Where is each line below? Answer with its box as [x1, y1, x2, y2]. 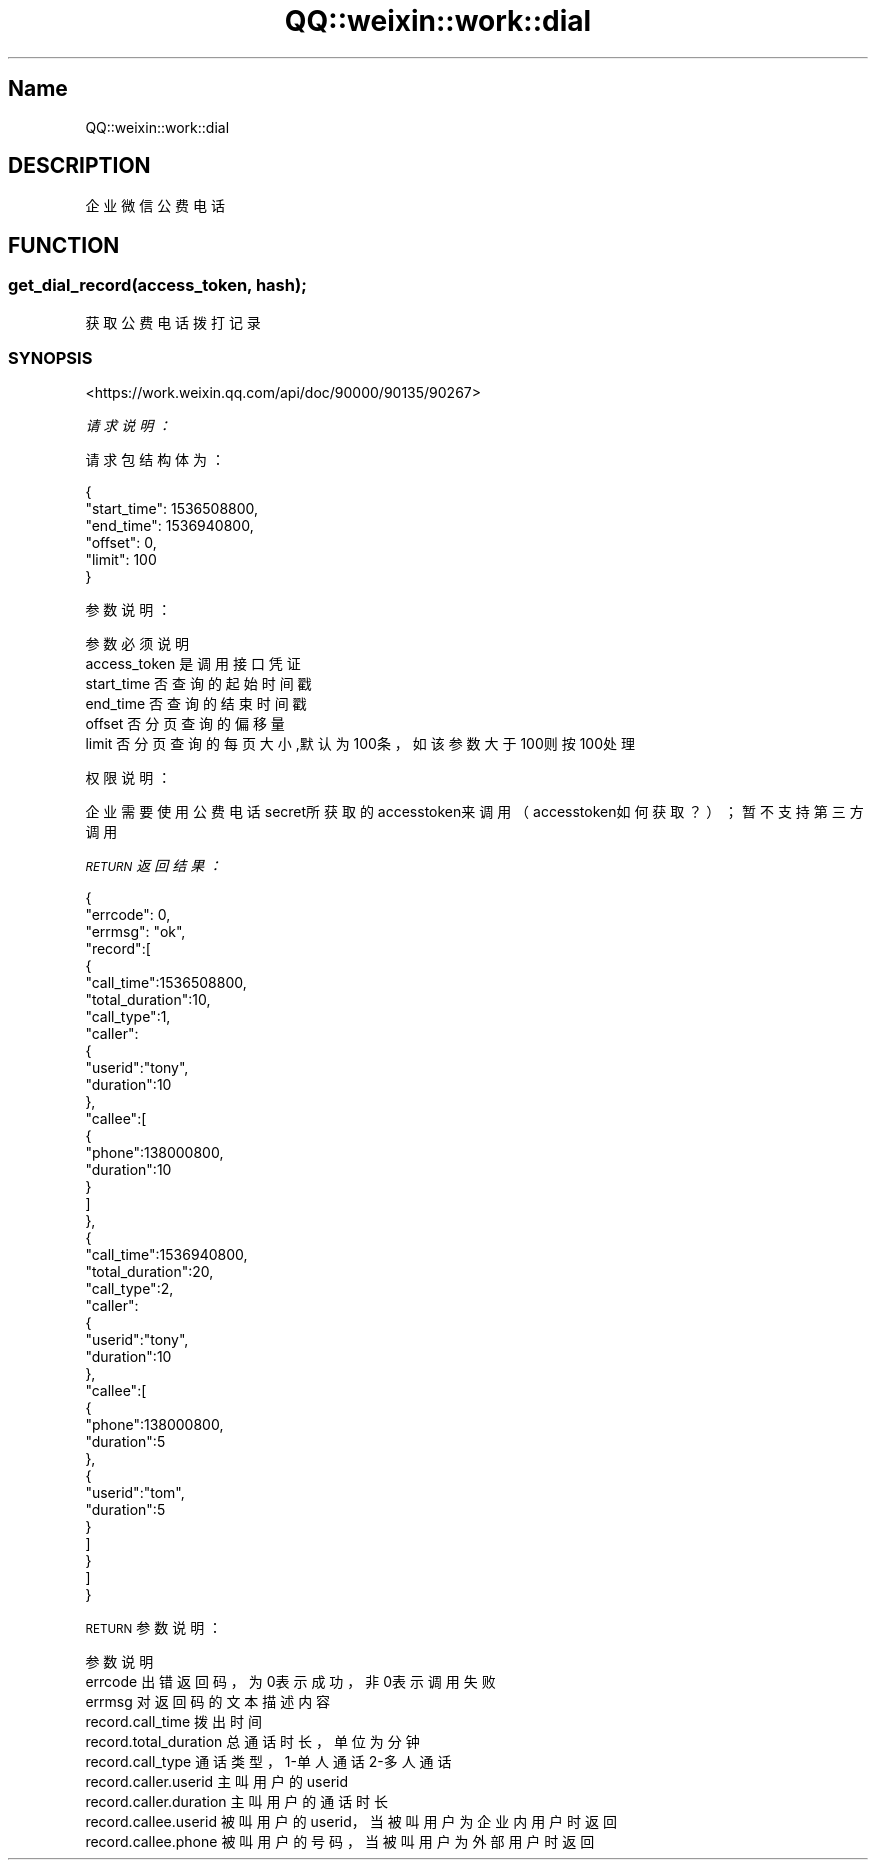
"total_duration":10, [85, 991, 211, 1009]
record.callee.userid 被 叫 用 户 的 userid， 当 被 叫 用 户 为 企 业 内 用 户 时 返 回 [85, 1813, 617, 1831]
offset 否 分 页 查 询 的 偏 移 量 [85, 715, 285, 733]
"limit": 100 [85, 551, 157, 569]
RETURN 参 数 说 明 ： [85, 1619, 223, 1637]
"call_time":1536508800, [85, 974, 247, 992]
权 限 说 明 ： [85, 769, 172, 787]
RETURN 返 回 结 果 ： [85, 857, 223, 875]
